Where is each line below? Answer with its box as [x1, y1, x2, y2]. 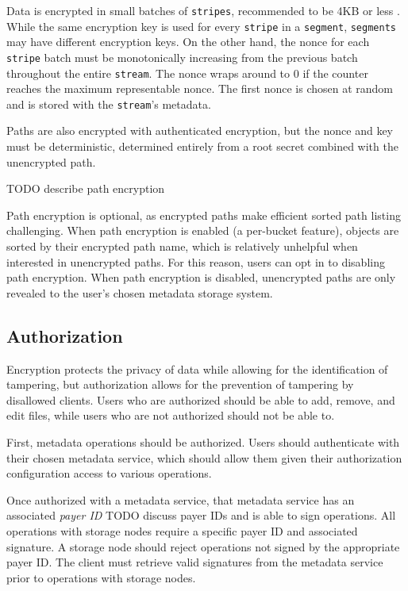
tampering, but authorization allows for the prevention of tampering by [6, 376, 354, 393]
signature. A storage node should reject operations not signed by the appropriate [6, 538, 400, 555]
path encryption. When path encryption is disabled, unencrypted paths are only [6, 269, 396, 286]
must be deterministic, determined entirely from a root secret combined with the [6, 138, 398, 155]
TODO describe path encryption [6, 180, 165, 197]
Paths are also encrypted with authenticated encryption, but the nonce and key [6, 122, 393, 139]
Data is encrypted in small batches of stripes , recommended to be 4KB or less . [6, 2, 400, 18]
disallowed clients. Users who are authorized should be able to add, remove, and [6, 391, 395, 408]
